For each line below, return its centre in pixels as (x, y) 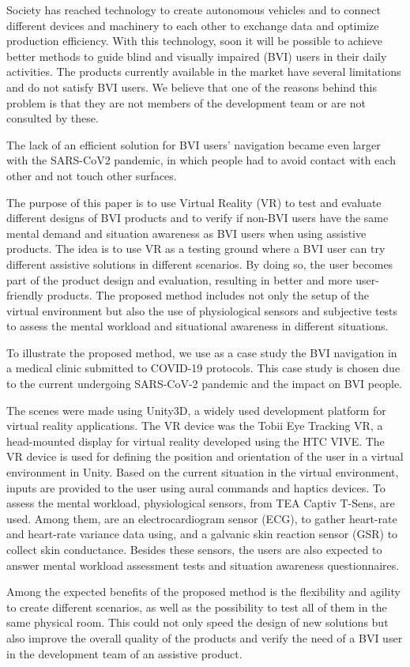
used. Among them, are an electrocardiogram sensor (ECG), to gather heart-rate (202, 518)
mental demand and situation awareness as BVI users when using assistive (186, 233)
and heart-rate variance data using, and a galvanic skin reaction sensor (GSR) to (202, 534)
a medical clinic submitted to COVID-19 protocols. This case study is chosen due (203, 368)
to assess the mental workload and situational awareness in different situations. (197, 326)
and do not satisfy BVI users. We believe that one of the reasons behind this (192, 87)
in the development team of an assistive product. (124, 653)
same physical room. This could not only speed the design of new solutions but (197, 622)
